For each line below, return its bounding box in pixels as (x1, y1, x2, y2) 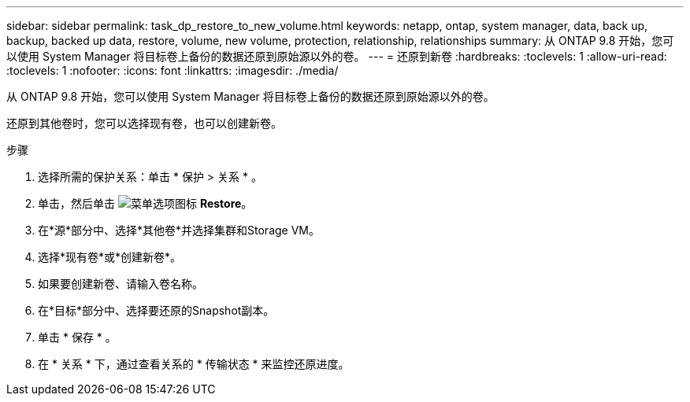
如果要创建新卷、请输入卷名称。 (38, 277, 203, 290)
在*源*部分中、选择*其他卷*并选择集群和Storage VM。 (38, 223, 320, 237)
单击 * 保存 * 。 (38, 330, 117, 344)
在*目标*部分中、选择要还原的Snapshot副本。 (38, 304, 275, 317)
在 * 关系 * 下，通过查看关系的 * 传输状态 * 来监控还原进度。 (38, 357, 350, 371)
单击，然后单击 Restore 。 (38, 197, 253, 210)
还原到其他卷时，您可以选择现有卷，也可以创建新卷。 (6, 116, 282, 130)
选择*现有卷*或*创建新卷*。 (38, 250, 182, 264)
